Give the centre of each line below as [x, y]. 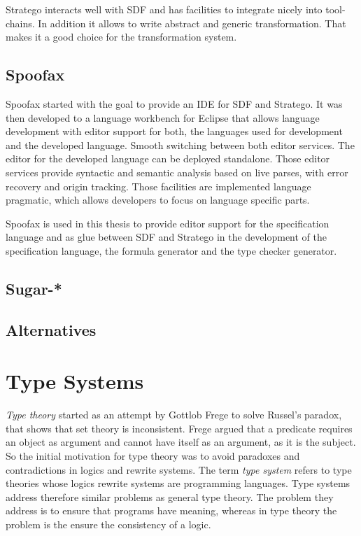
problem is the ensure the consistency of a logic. [108, 524]
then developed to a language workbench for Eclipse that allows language [163, 117]
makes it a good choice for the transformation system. [121, 37]
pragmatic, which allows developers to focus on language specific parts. [158, 200]
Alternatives [51, 329]
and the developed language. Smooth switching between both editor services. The [180, 144]
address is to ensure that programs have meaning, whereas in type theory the [171, 510]
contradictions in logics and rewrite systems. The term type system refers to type [179, 469]
